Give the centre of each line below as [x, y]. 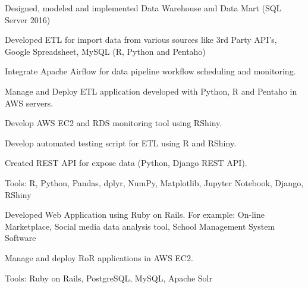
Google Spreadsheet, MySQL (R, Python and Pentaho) [105, 51]
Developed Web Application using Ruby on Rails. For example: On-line [135, 215]
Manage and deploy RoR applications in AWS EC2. [99, 257]
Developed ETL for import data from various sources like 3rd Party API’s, [141, 40]
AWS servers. [29, 103]
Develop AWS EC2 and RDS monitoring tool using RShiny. [114, 123]
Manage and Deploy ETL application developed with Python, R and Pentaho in [151, 91]
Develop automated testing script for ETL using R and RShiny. [121, 143]
